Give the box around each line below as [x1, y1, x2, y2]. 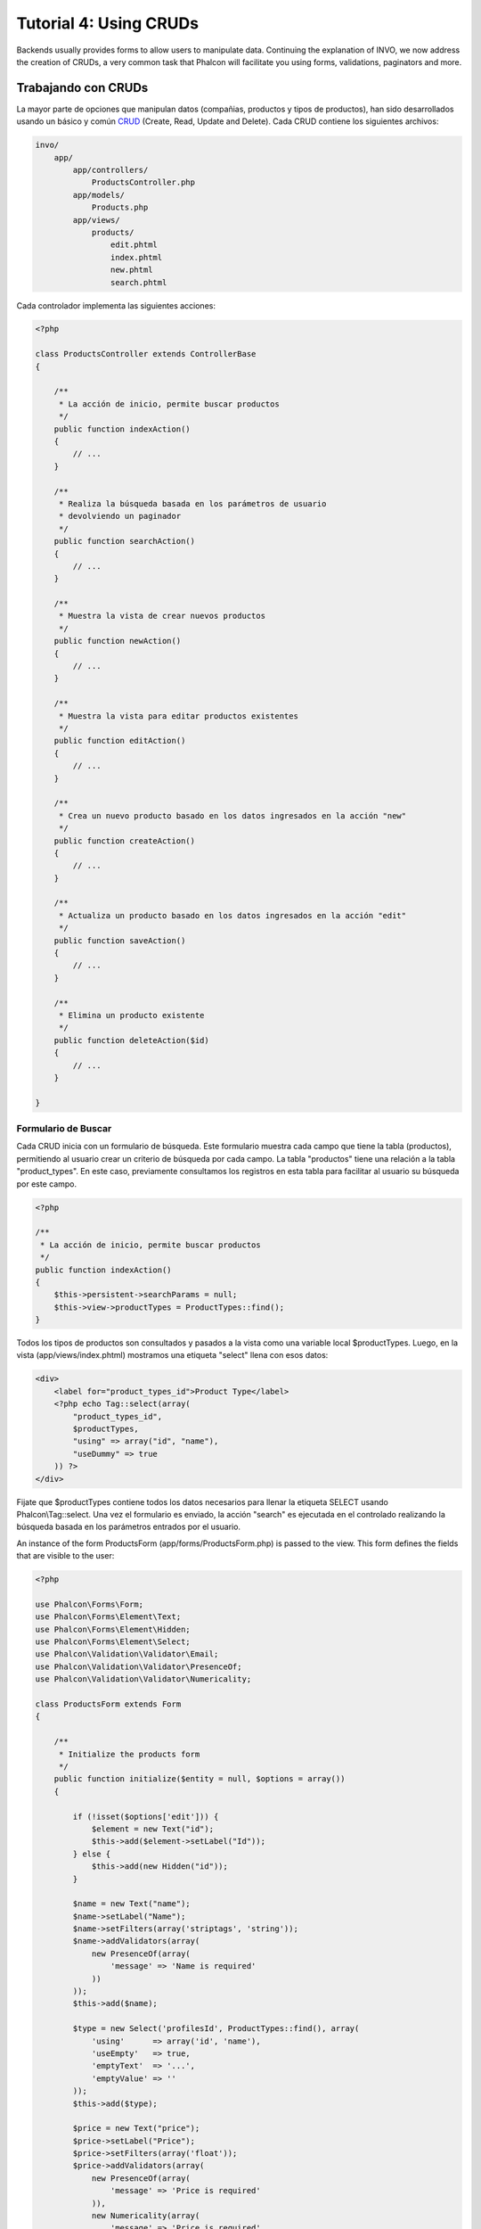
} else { [72, 1848, 111, 1859]
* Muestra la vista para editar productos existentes [58, 711, 298, 721]
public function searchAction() [53, 536, 196, 547]
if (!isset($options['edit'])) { [72, 1811, 219, 1822]
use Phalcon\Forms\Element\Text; [35, 1612, 182, 1622]
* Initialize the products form [58, 1748, 200, 1759]
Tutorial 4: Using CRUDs [16, 13, 200, 33]
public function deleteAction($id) [53, 1035, 209, 1045]
